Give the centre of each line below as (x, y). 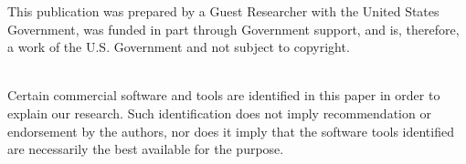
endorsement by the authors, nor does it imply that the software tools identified (231, 131)
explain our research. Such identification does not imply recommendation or (219, 113)
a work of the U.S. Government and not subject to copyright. (179, 47)
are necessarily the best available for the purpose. (146, 149)
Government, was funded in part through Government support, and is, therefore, (233, 29)
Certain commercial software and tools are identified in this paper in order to (224, 95)
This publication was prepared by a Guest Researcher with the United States (223, 11)
